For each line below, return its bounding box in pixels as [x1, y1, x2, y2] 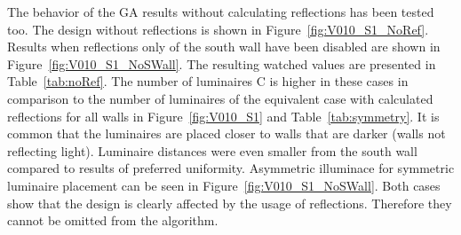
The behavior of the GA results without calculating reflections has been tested [7, 3, 434, 20]
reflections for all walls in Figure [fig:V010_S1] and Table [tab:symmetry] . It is [7, 106, 440, 125]
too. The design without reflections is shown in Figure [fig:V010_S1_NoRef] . [7, 20, 429, 38]
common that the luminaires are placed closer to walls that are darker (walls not [7, 124, 446, 143]
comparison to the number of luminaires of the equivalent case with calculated [7, 89, 433, 107]
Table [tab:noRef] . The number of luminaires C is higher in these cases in [7, 72, 409, 90]
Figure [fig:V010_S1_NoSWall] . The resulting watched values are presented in [7, 54, 436, 73]
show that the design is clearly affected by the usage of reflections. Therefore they [7, 193, 452, 212]
